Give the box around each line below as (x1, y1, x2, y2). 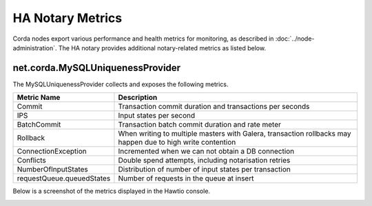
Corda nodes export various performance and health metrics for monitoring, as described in (12, 34, 274, 43)
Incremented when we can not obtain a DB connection (118, 147, 295, 156)
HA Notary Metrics (12, 10, 123, 25)
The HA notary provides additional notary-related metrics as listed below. (58, 43, 267, 52)
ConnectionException (17, 147, 87, 156)
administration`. (12, 43, 58, 52)
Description (118, 93, 158, 103)
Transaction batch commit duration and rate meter (118, 120, 282, 130)
